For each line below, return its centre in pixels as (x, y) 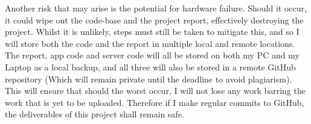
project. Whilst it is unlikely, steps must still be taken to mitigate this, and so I (152, 32)
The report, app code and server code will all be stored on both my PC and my (152, 55)
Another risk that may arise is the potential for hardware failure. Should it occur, (156, 8)
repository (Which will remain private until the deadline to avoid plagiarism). (149, 79)
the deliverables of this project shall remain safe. (95, 114)
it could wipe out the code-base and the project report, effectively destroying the (154, 20)
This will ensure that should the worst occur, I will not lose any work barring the (155, 91)
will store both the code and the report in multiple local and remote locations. (150, 43)
